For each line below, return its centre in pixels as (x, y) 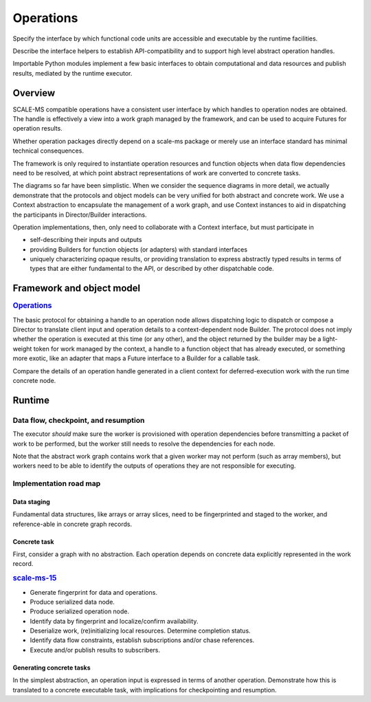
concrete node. (34, 381)
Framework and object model (77, 288)
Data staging (32, 501)
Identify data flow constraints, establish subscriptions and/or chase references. (142, 640)
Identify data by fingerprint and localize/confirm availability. (114, 621)
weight (22, 349)
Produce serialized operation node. (80, 611)
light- (330, 339)
